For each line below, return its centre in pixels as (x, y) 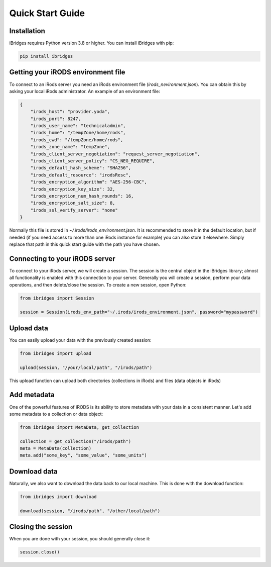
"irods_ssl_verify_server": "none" (74, 210)
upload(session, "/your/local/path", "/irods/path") (86, 367)
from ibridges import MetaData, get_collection (79, 427)
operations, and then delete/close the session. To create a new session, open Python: (98, 285)
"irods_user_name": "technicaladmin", (78, 126)
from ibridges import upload (56, 353)
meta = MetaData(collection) (56, 448)
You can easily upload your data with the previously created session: (80, 340)
